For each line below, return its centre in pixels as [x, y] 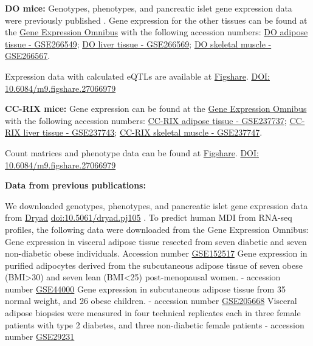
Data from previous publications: [75, 185]
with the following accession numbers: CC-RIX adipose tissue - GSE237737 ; [146, 120]
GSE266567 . [28, 56]
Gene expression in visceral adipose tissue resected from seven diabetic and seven [156, 241]
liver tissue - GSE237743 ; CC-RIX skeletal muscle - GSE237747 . [143, 132]
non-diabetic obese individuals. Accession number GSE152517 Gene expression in [156, 253]
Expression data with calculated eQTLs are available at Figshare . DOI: [138, 76]
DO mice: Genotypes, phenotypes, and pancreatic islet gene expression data [149, 8]
